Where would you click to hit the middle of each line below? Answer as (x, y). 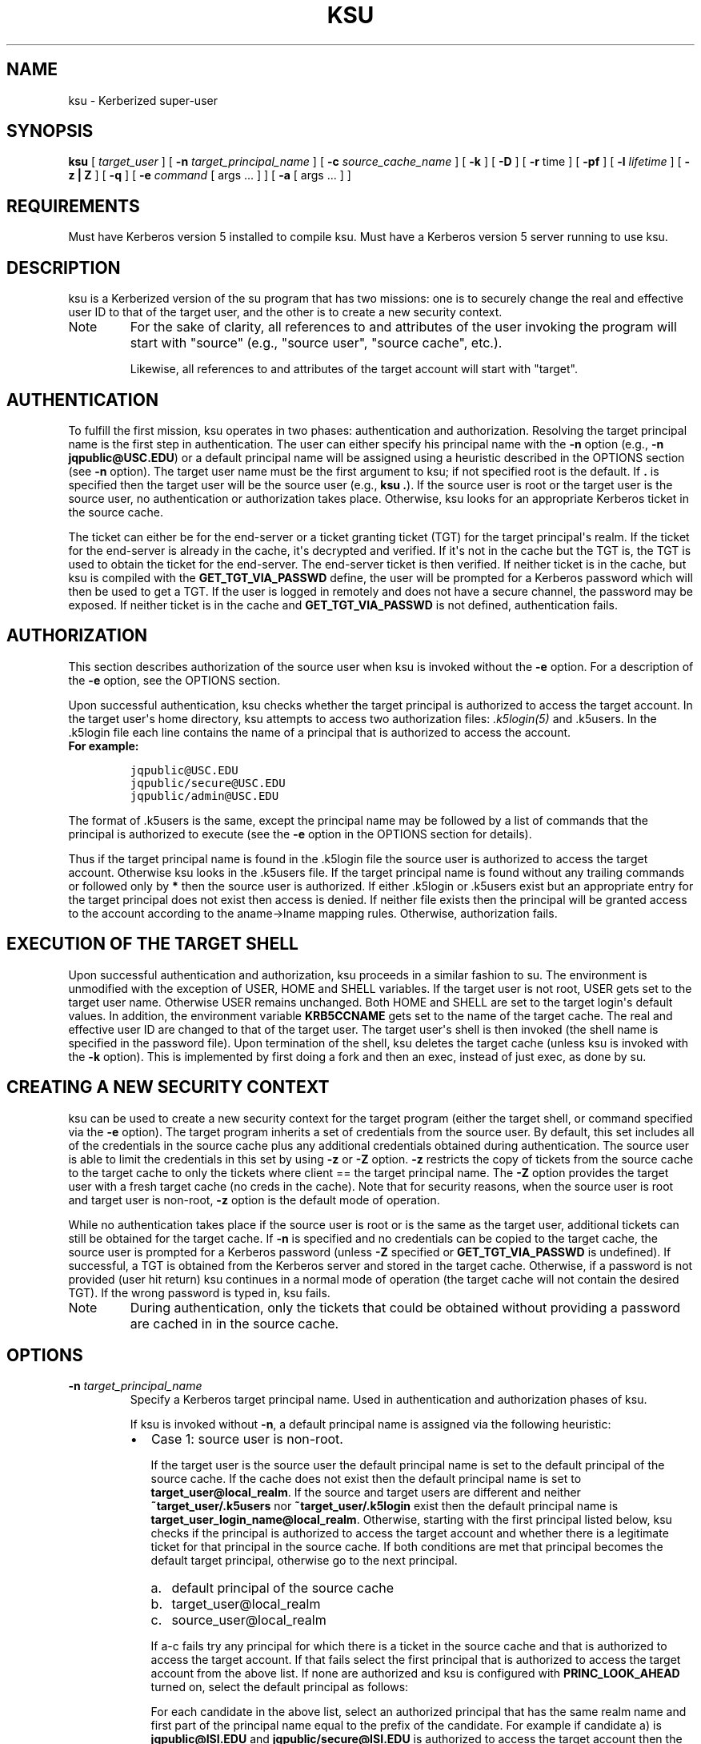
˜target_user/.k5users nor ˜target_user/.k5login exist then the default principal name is (385, 1506)
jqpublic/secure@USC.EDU (208, 783)
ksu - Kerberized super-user (143, 100)
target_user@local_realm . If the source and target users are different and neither (366, 1493)
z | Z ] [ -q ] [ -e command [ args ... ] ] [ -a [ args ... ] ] (210, 175)
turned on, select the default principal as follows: (280, 1687)
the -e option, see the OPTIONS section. (174, 680)
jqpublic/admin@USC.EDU (204, 796)
